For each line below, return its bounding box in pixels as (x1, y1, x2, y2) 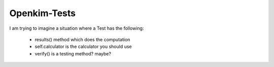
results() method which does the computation (35, 36, 130, 42)
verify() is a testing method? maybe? (35, 50, 112, 56)
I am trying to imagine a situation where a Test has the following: (9, 25, 144, 31)
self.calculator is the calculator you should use (35, 43, 132, 50)
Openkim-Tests (9, 8, 76, 19)
